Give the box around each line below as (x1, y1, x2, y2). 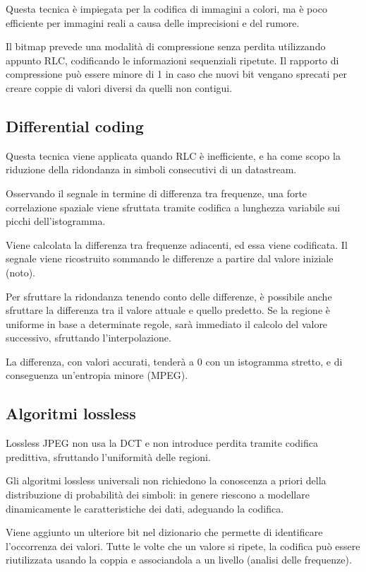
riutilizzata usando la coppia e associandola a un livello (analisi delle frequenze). (6, 552, 352, 567)
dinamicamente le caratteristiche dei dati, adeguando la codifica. (6, 501, 284, 515)
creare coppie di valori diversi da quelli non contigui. (6, 80, 233, 95)
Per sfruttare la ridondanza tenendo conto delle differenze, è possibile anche (6, 288, 332, 303)
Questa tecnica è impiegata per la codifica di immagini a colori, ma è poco (6, 1, 327, 16)
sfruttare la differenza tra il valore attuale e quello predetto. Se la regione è (6, 303, 330, 317)
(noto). (6, 264, 36, 279)
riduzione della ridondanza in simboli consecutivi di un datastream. (6, 162, 297, 177)
